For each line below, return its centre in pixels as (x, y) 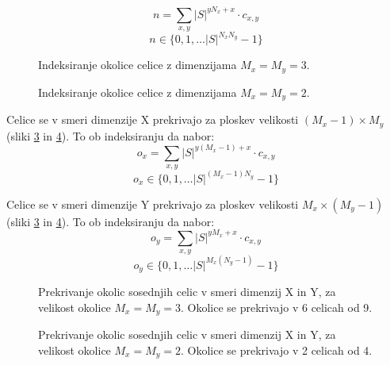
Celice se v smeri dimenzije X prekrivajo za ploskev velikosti (153, 119)
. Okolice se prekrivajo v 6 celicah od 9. (277, 307)
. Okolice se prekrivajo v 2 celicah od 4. (277, 350)
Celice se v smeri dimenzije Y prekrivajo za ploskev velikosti (153, 204)
